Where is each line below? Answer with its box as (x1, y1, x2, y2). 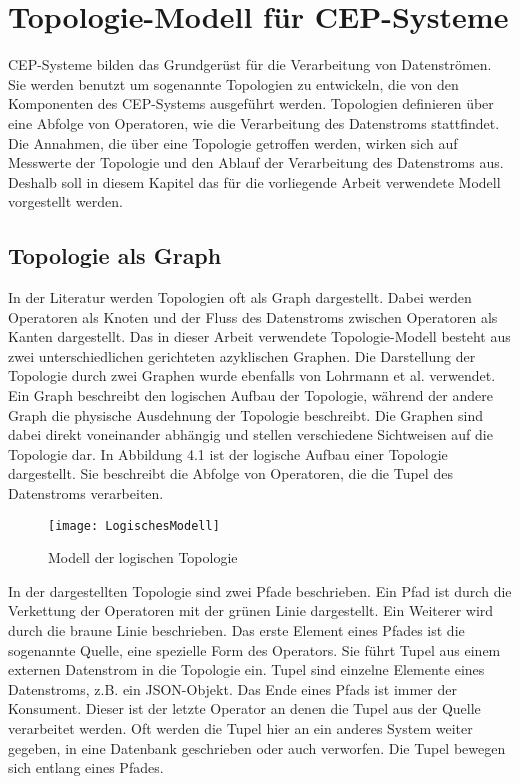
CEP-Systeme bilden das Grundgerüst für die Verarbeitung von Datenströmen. (8, 54, 492, 75)
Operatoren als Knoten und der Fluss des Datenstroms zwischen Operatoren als (8, 306, 498, 327)
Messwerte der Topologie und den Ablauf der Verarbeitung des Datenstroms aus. (8, 152, 504, 173)
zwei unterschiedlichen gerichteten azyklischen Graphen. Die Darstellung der (8, 345, 476, 366)
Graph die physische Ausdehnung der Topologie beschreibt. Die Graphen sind (8, 404, 484, 425)
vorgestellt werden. (8, 191, 123, 212)
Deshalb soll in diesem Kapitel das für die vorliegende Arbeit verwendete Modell (8, 171, 501, 192)
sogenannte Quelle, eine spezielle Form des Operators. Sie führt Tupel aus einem (8, 639, 501, 660)
